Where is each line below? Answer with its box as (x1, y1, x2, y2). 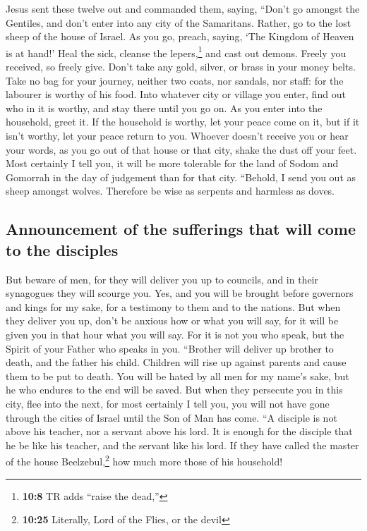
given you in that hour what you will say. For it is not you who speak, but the (6, 326, 344, 341)
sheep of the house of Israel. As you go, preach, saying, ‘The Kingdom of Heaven (6, 29, 354, 44)
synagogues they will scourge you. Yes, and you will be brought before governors (6, 286, 354, 300)
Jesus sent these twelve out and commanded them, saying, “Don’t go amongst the (6, 1, 360, 16)
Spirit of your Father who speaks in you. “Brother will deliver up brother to (6, 341, 334, 355)
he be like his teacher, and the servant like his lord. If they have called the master (6, 437, 359, 452)
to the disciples (6, 238, 119, 260)
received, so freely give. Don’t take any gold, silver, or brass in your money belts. (6, 59, 356, 74)
